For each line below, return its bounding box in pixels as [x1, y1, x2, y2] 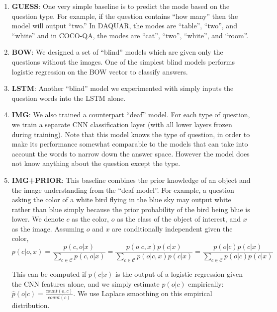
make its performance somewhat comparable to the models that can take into [11, 139, 248, 149]
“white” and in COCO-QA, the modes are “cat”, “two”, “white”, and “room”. [11, 30, 249, 40]
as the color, [72, 214, 109, 224]
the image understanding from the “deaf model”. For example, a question [11, 184, 234, 195]
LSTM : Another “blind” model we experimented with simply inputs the [11, 83, 234, 93]
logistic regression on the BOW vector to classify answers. [11, 66, 188, 77]
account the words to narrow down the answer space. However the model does [11, 148, 250, 158]
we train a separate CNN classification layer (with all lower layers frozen [11, 119, 232, 129]
